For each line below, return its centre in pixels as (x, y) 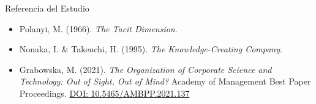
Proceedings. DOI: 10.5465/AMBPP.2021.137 (104, 93)
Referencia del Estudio (47, 8)
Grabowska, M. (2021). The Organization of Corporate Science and (145, 69)
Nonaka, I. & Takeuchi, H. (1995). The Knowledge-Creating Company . (151, 49)
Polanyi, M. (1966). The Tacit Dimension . (98, 28)
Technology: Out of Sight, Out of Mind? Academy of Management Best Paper (165, 81)
